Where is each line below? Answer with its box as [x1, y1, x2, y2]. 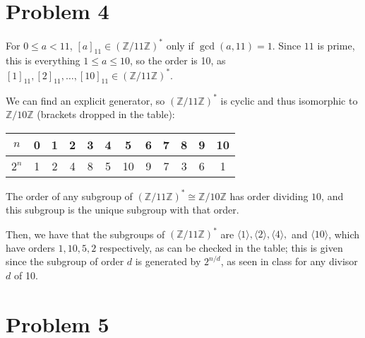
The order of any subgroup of [6, 188, 133, 203]
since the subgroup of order [6, 254, 124, 269]
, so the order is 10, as [129, 53, 226, 68]
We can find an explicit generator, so [6, 93, 165, 107]
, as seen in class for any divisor [220, 254, 358, 269]
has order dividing [229, 188, 309, 203]
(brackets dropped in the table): [37, 107, 175, 122]
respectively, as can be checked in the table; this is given [99, 240, 343, 255]
